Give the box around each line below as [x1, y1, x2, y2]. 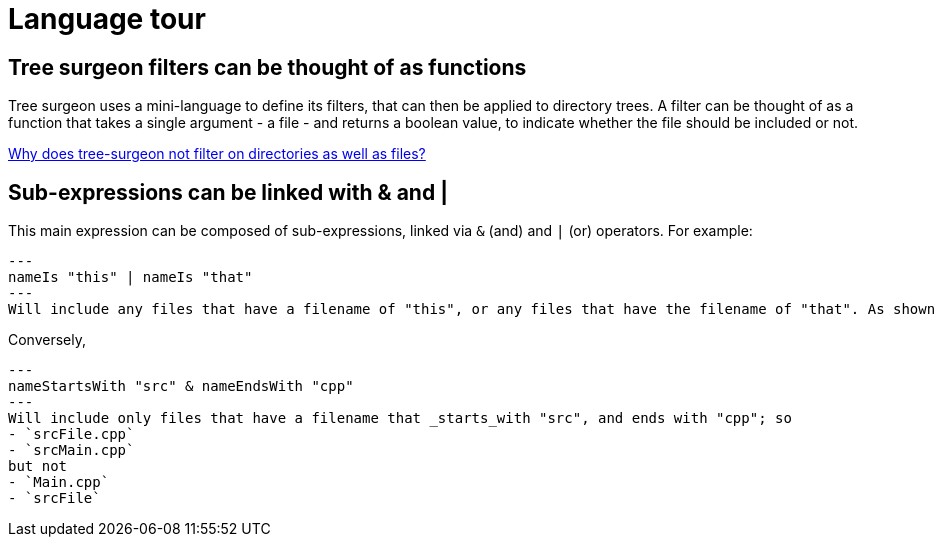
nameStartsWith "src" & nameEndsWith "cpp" [8, 378, 354, 395]
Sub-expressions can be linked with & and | [8, 179, 448, 205]
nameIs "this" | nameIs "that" [8, 269, 253, 286]
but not [8, 458, 68, 475]
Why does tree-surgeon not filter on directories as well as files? [8, 145, 426, 163]
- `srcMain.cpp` [8, 442, 135, 459]
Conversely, [8, 331, 87, 349]
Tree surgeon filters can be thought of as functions [8, 54, 527, 80]
